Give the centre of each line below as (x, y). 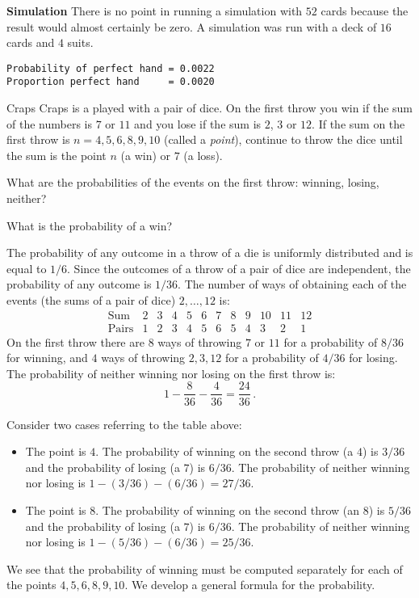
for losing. (373, 358)
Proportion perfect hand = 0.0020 (111, 82)
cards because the (365, 11)
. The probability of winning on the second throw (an (228, 510)
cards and (31, 42)
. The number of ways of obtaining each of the (292, 284)
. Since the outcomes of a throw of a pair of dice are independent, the (239, 268)
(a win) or (146, 155)
